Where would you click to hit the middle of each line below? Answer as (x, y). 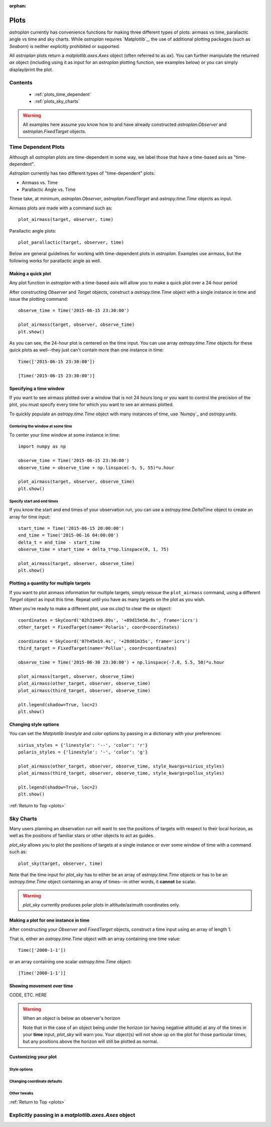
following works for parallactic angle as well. (55, 261)
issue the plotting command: (39, 299)
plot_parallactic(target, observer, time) (71, 243)
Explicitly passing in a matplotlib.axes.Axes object (72, 1115)
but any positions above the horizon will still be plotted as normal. (90, 1042)
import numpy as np (42, 446)
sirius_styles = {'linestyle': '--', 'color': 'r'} (83, 745)
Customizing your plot (33, 1057)
